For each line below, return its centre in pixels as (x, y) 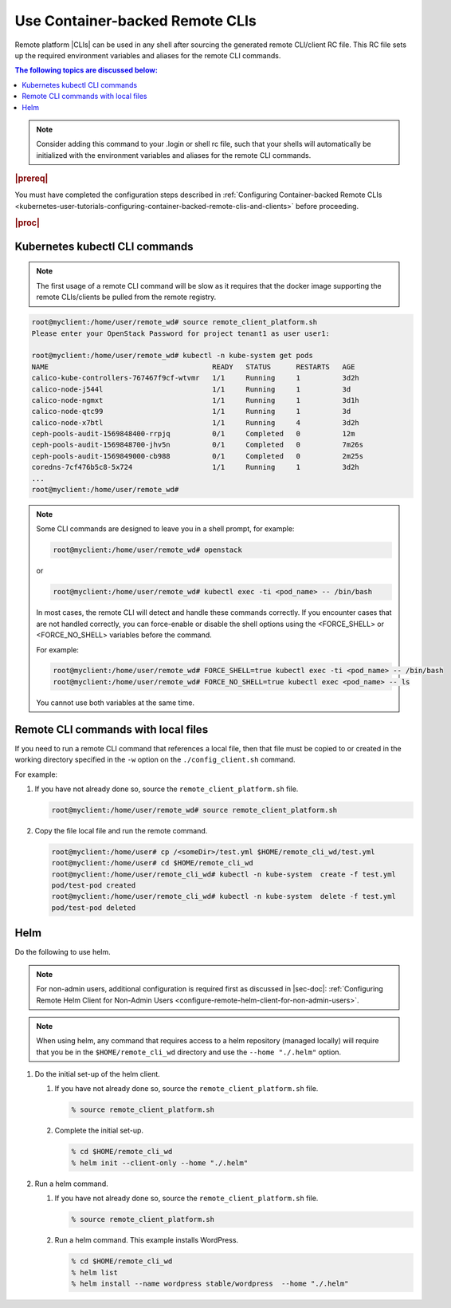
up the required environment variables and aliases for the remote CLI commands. (148, 55)
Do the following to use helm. (63, 952)
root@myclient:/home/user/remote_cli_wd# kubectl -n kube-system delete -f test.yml (224, 896)
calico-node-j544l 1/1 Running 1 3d (191, 389)
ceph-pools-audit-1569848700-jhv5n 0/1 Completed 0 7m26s (198, 445)
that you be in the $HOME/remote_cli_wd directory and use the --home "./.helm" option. (189, 1052)
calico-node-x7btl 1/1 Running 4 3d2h (196, 422)
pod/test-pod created (94, 886)
